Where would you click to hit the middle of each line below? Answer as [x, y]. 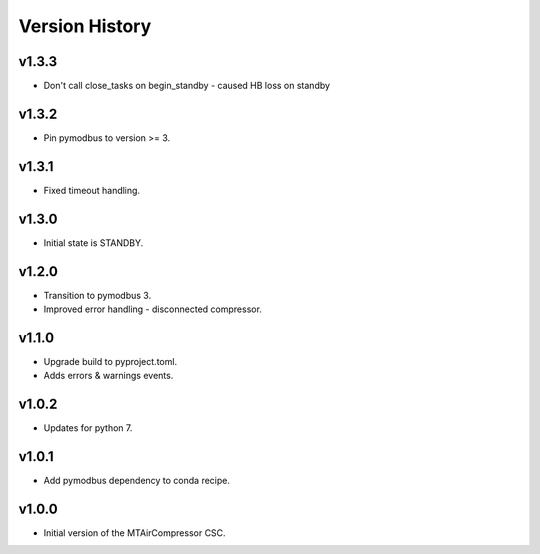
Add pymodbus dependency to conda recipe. [136, 481]
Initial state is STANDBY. [93, 242]
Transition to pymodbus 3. [97, 295]
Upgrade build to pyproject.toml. [110, 361]
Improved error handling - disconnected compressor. [152, 309]
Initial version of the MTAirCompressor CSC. [134, 533]
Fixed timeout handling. [91, 190]
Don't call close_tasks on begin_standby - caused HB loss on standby [186, 86]
